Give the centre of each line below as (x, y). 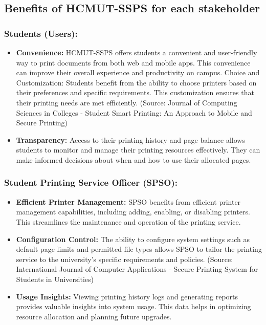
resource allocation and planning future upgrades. (94, 316)
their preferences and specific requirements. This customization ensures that (135, 92)
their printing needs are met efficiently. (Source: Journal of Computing (127, 102)
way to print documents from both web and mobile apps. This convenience (133, 62)
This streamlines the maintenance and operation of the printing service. (128, 221)
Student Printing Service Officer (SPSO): (91, 182)
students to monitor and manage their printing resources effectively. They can (138, 150)
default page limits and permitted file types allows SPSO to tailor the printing (139, 249)
